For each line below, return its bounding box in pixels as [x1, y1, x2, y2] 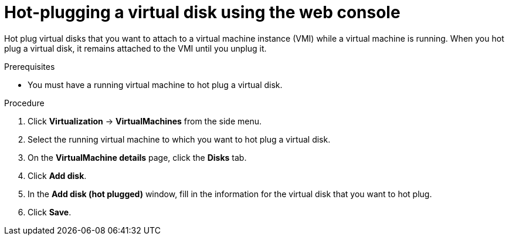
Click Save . [28, 207, 72, 217]
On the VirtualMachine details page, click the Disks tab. [28, 152, 247, 163]
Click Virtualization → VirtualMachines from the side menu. [28, 116, 262, 126]
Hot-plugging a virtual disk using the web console [4, 2, 401, 22]
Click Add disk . [28, 170, 87, 181]
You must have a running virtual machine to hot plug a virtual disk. [28, 79, 283, 90]
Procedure [4, 97, 45, 108]
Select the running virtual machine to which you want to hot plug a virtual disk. [28, 134, 331, 144]
